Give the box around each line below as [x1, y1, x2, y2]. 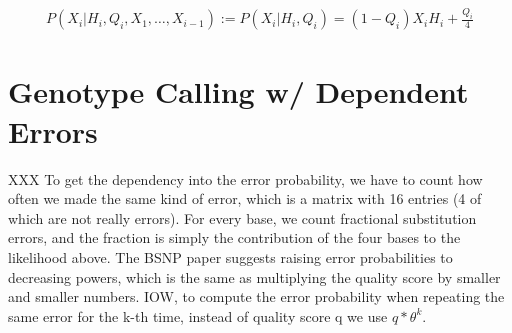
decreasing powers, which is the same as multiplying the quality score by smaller [8, 266, 501, 287]
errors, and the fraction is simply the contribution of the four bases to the [8, 227, 461, 248]
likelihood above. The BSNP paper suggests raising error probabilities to [8, 246, 453, 267]
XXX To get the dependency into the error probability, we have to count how [8, 168, 483, 189]
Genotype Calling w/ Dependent [8, 71, 469, 112]
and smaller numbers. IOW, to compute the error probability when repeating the [8, 286, 505, 307]
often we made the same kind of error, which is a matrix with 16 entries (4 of [8, 188, 482, 209]
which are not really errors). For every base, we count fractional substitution [8, 207, 477, 228]
